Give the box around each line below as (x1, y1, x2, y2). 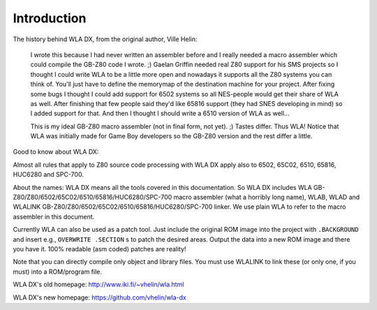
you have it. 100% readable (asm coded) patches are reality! (13, 244, 186, 253)
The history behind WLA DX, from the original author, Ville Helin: (13, 35, 198, 43)
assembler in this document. (13, 212, 95, 221)
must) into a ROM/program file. (13, 267, 103, 276)
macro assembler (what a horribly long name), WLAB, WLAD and (173, 193, 360, 202)
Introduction (13, 10, 87, 26)
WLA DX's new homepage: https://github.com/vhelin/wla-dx (13, 293, 186, 302)
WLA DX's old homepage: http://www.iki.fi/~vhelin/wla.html (13, 280, 184, 289)
